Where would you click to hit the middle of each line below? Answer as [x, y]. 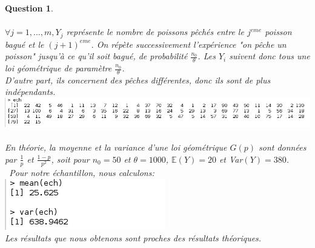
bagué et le [25, 44]
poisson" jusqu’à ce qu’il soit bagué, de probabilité [96, 56]
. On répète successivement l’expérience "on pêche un [189, 44]
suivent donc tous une [270, 56]
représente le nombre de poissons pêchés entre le [155, 32]
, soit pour [70, 159]
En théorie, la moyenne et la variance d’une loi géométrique [116, 147]
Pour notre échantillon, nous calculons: [82, 173]
